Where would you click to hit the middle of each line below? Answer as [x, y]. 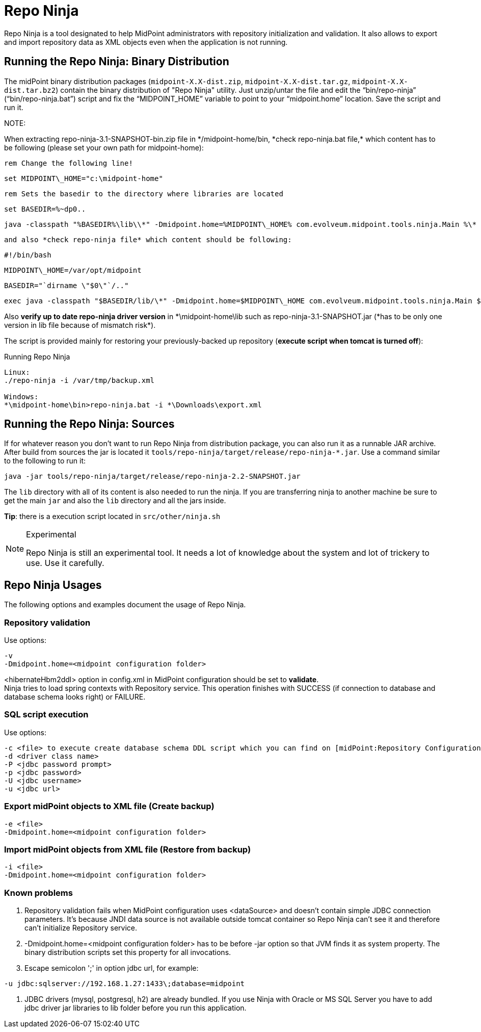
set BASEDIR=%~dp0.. [45, 209]
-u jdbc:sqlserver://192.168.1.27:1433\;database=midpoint [125, 984]
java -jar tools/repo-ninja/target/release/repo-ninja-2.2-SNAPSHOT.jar [152, 476]
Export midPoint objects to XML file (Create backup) [109, 806]
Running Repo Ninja [37, 356]
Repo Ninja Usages [53, 585]
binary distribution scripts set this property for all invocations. [128, 952]
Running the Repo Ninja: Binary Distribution [117, 62]
